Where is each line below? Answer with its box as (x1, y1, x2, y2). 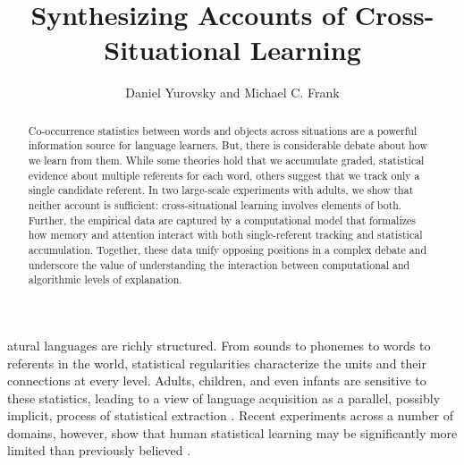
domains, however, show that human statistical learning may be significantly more (7, 423, 458, 442)
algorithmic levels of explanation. (28, 272, 182, 287)
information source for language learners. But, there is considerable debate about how (28, 138, 428, 153)
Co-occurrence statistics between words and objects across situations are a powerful (28, 123, 418, 138)
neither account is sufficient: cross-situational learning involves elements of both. (28, 197, 402, 212)
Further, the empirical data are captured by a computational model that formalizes (28, 212, 416, 227)
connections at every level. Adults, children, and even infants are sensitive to (7, 371, 426, 390)
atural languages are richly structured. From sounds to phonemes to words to (7, 335, 431, 354)
